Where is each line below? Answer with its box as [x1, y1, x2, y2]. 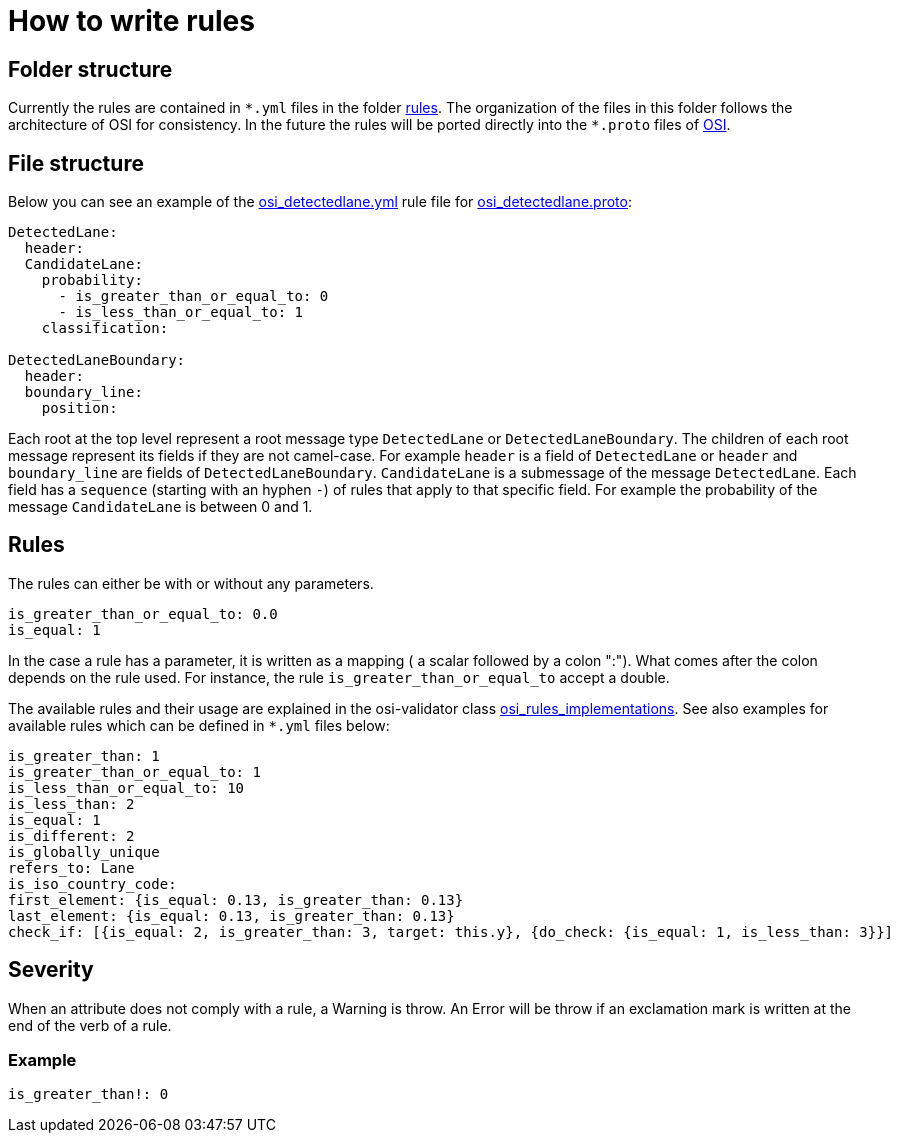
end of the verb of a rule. [8, 1016, 172, 1034]
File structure [8, 150, 144, 176]
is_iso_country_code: [8, 875, 177, 892]
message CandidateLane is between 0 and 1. [8, 498, 313, 516]
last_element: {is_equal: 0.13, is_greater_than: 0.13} [8, 907, 455, 924]
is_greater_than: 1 [8, 747, 160, 764]
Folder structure [8, 56, 173, 82]
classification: [41, 320, 169, 337]
